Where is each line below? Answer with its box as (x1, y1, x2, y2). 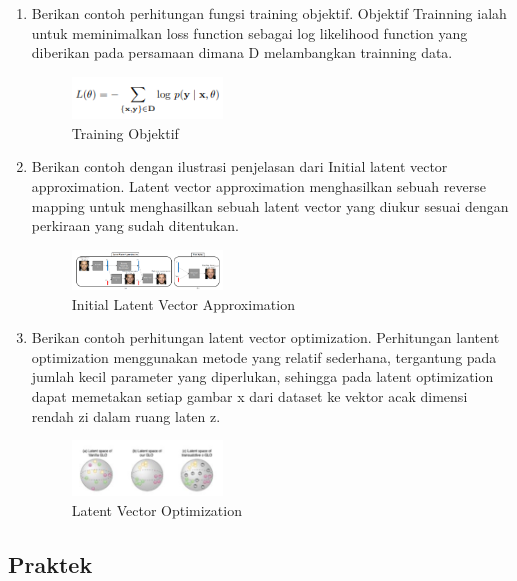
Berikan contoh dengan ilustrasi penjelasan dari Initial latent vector (31, 156, 448, 177)
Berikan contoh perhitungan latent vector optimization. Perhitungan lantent (31, 327, 500, 348)
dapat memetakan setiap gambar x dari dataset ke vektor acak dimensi (31, 386, 468, 407)
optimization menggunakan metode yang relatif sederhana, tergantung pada (31, 346, 497, 367)
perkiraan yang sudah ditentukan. (31, 215, 239, 236)
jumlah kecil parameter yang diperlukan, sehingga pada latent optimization (31, 366, 494, 387)
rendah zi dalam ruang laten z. (31, 405, 221, 426)
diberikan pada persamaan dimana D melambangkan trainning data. (31, 42, 453, 63)
